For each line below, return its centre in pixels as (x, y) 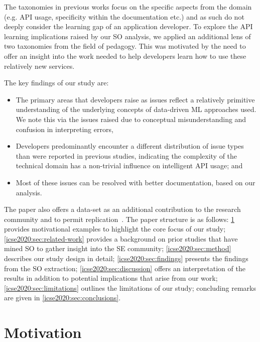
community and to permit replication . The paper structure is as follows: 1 (119, 219)
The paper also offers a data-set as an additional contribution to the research (122, 209)
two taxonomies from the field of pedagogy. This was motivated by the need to (125, 46)
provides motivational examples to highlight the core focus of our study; (115, 229)
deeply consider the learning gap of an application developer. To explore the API (128, 26)
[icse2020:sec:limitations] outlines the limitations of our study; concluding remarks (130, 288)
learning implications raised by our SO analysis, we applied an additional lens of (127, 36)
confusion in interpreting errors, (64, 129)
